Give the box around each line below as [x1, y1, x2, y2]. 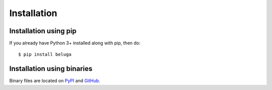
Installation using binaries [9, 64, 93, 73]
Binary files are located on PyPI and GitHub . [9, 78, 100, 84]
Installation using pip [9, 27, 77, 35]
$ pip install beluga [18, 52, 72, 57]
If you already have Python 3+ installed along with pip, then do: [9, 40, 141, 46]
